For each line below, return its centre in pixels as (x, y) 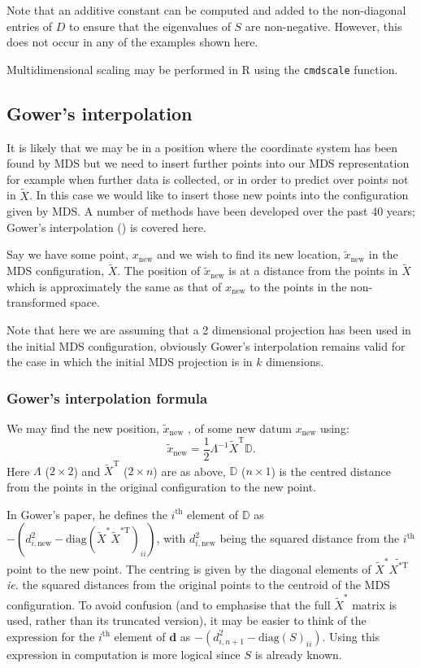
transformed (37, 302)
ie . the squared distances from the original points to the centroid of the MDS (198, 585)
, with (171, 538)
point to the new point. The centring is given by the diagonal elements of (189, 568)
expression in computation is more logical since (124, 654)
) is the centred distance (331, 471)
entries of (30, 26)
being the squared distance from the (310, 538)
